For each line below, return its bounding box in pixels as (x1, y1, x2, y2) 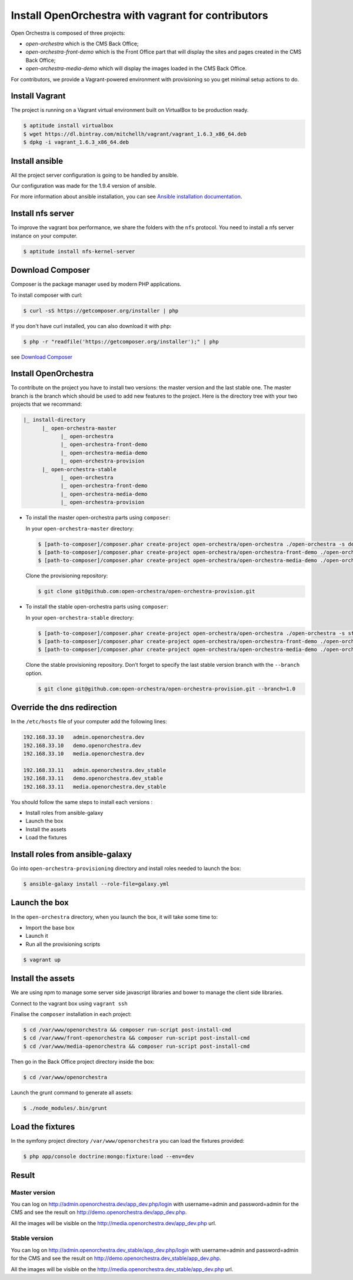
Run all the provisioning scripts (25, 940, 101, 948)
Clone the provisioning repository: (25, 572, 108, 580)
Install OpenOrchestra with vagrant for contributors (11, 9, 268, 22)
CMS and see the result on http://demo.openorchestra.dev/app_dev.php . (11, 1209, 187, 1216)
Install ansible (11, 156, 64, 166)
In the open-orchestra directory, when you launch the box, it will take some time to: (11, 913, 218, 920)
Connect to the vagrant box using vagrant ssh (11, 1000, 128, 1007)
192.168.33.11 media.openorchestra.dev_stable (23, 783, 166, 790)
